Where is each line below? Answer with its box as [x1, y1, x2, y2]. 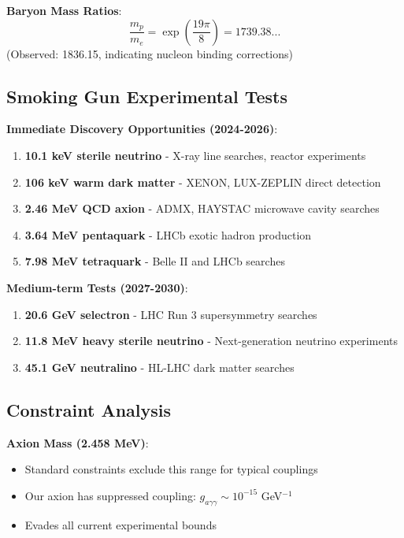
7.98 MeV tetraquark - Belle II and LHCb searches [24, 253, 285, 269]
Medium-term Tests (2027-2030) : [6, 279, 188, 295]
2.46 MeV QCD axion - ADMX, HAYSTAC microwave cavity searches [24, 200, 380, 217]
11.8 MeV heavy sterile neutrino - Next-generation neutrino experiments [24, 332, 398, 349]
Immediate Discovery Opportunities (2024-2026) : [6, 121, 278, 137]
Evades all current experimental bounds [24, 516, 217, 532]
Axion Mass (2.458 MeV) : [6, 434, 149, 451]
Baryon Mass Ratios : [6, 2, 122, 18]
